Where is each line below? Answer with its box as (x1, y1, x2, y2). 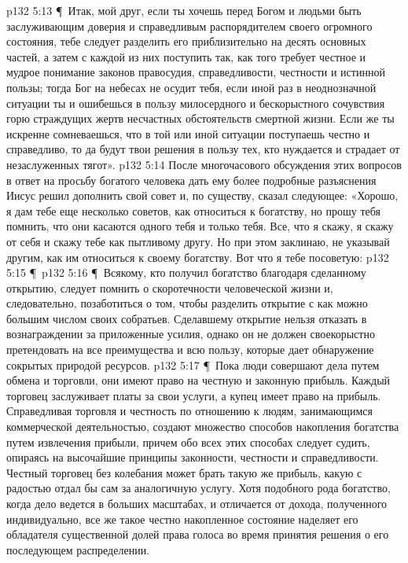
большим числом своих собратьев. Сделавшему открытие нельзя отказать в (6, 310, 367, 326)
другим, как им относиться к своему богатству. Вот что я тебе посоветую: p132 (6, 248, 389, 265)
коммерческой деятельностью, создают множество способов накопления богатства (6, 418, 399, 435)
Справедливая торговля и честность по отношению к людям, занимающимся (6, 403, 373, 419)
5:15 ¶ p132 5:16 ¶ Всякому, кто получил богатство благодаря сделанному (6, 264, 366, 281)
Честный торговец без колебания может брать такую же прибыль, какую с (6, 464, 362, 480)
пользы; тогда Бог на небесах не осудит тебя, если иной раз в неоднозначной (6, 79, 377, 95)
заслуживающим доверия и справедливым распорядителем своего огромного (6, 17, 373, 34)
